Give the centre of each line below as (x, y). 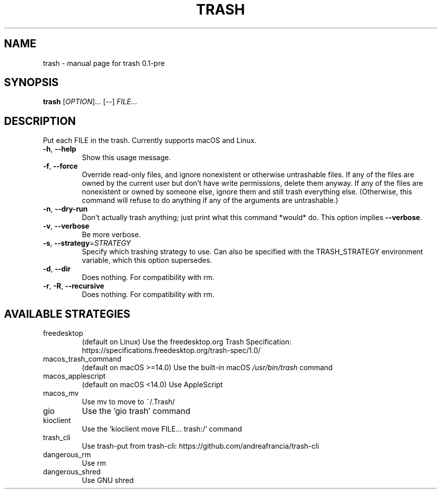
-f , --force (60, 166)
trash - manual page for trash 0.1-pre (104, 63)
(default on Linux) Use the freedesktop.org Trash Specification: (187, 342)
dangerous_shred (72, 472)
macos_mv (61, 393)
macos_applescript (74, 376)
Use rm (94, 463)
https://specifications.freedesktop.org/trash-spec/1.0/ (171, 350)
